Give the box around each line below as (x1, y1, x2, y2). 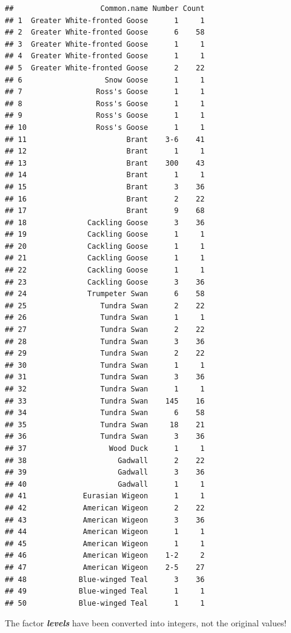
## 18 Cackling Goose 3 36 (5, 218, 205, 227)
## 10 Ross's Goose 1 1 (5, 123, 205, 132)
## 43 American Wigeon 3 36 (5, 515, 205, 524)
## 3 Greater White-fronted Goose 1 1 (5, 39, 205, 49)
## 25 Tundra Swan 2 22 (5, 301, 205, 310)
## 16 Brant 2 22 (5, 194, 205, 203)
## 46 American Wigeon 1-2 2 (5, 551, 205, 560)
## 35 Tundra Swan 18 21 (5, 420, 205, 429)
